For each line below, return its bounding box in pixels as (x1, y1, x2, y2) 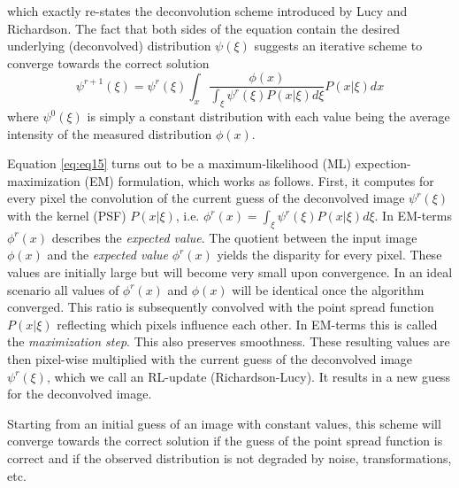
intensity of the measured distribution (7, 124, 212, 143)
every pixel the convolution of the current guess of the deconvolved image (7, 189, 405, 207)
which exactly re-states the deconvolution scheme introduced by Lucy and (7, 2, 408, 19)
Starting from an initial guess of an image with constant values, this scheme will (7, 414, 441, 432)
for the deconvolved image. (7, 384, 152, 403)
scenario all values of (7, 280, 119, 298)
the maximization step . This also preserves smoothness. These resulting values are (7, 332, 450, 351)
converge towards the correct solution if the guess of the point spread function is (7, 431, 443, 450)
